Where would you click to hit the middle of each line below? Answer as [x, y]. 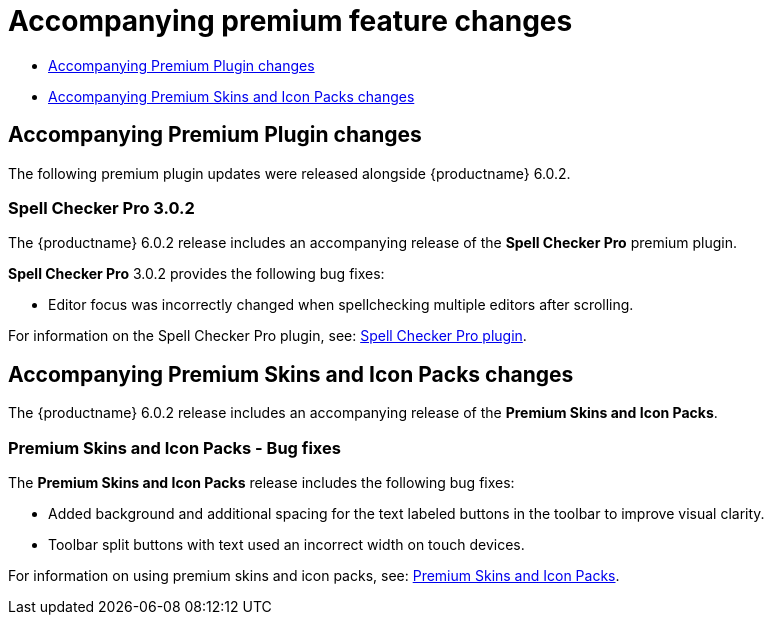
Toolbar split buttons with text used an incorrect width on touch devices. [286, 544]
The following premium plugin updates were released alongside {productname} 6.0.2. [289, 173]
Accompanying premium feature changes [290, 21]
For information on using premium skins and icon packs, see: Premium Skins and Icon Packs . [314, 575]
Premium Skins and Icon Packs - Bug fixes [174, 447]
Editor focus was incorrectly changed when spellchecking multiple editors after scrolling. [341, 305]
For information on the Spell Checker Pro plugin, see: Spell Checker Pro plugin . [267, 336]
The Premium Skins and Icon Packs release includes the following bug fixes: [261, 482]
